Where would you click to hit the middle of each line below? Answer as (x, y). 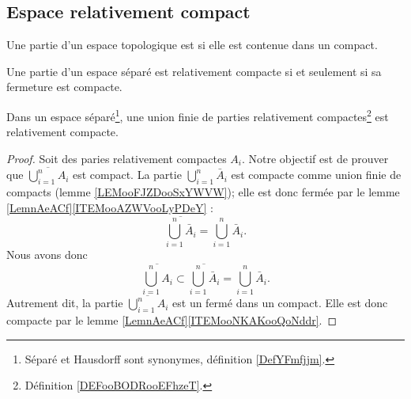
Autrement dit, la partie (65, 303)
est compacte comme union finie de (316, 175)
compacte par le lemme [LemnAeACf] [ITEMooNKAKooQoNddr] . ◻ (172, 319)
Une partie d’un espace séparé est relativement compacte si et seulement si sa (194, 71)
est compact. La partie (127, 175)
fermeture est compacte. (64, 87)
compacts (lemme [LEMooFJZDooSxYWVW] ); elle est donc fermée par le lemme (203, 191)
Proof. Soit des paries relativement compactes (117, 158)
